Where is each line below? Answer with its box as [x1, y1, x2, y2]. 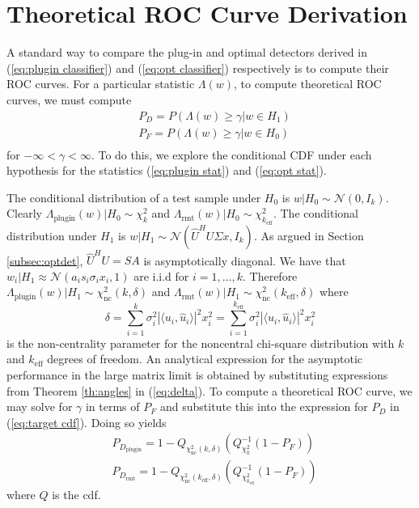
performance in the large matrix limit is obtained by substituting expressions [6, 366, 388, 383]
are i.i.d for [133, 267, 189, 284]
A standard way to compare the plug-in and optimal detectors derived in [6, 44, 367, 61]
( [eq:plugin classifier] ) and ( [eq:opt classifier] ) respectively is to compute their [6, 59, 389, 76]
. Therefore [242, 267, 298, 284]
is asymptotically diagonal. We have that [143, 252, 346, 269]
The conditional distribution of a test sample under [6, 188, 261, 205]
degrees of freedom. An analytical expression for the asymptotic [47, 350, 363, 367]
